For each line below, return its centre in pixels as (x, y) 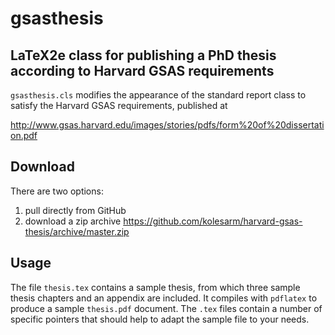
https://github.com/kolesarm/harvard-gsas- (213, 221)
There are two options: (57, 191)
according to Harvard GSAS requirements (142, 70)
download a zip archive (73, 221)
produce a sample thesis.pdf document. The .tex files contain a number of (166, 308)
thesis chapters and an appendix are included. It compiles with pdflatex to (164, 298)
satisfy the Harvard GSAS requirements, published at (119, 105)
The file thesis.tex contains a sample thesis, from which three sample (155, 287)
